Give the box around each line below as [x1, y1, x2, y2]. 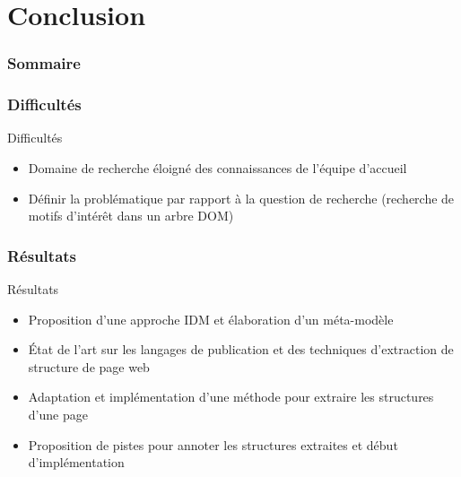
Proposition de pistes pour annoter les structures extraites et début [28, 435, 398, 454]
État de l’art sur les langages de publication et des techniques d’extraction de [28, 340, 454, 359]
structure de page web [28, 357, 150, 376]
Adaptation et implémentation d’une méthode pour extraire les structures [28, 387, 434, 406]
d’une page [28, 405, 88, 423]
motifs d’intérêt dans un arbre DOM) [28, 206, 234, 225]
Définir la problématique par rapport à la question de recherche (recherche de [28, 188, 455, 207]
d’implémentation [28, 453, 125, 472]
